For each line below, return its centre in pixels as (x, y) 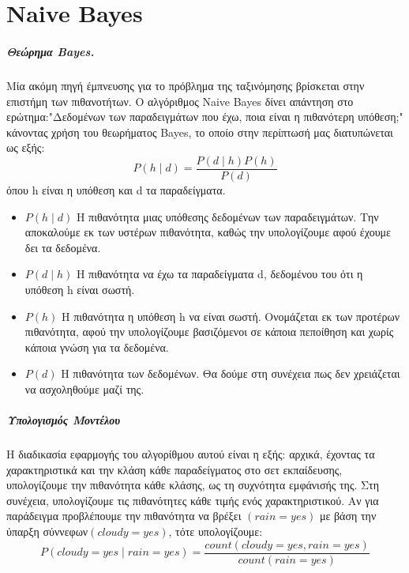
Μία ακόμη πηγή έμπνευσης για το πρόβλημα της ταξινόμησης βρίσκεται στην (186, 85)
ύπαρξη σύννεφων (47, 532)
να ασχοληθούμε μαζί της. (84, 388)
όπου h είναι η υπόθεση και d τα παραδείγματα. (116, 189)
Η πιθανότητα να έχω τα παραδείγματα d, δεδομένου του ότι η (220, 274)
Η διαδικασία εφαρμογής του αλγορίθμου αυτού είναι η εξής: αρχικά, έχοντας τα (191, 454)
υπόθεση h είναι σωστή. (80, 289)
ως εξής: (26, 147)
